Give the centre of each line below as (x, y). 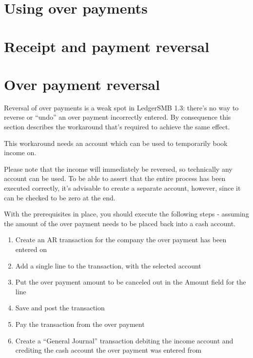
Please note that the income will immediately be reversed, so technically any (118, 169)
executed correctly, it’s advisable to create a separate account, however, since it (122, 188)
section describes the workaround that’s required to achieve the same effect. (117, 127)
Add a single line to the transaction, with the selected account (108, 265)
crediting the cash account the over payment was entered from (108, 350)
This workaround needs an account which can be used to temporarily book (116, 143)
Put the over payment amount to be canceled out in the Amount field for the (131, 282)
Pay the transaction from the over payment (80, 324)
